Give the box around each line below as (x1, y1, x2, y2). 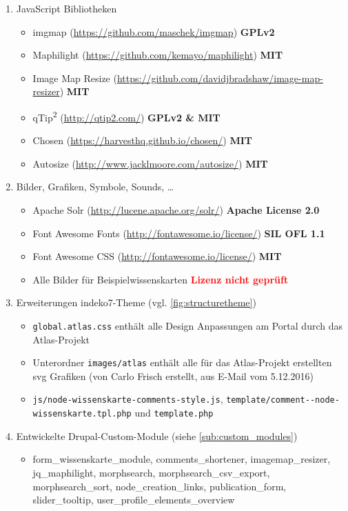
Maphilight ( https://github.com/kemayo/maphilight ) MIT (32, 48, 283, 62)
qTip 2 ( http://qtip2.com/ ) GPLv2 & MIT (32, 108, 221, 124)
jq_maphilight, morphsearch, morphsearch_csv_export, (32, 465, 270, 479)
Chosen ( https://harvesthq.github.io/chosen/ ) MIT (32, 133, 253, 148)
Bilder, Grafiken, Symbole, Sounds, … (16, 179, 174, 194)
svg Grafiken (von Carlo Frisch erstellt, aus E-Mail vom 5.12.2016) (32, 368, 314, 383)
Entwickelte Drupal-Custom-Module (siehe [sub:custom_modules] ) (16, 428, 298, 443)
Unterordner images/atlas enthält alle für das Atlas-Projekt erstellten (32, 355, 332, 370)
